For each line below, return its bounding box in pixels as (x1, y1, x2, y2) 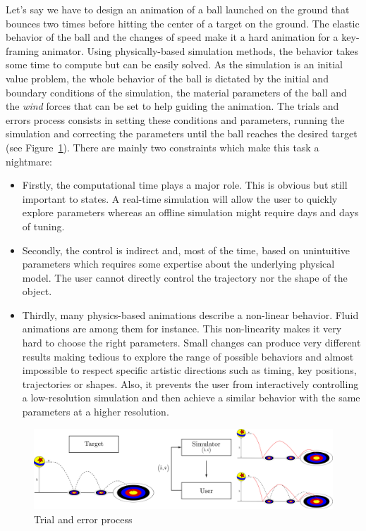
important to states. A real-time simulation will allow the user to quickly (22, 191, 338, 206)
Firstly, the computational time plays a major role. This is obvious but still (22, 177, 348, 192)
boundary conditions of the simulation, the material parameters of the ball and (6, 85, 347, 99)
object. (22, 284, 52, 299)
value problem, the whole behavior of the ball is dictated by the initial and (6, 70, 329, 85)
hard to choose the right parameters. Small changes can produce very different (22, 335, 361, 350)
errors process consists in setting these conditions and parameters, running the (6, 112, 345, 127)
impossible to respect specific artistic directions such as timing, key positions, (22, 363, 357, 377)
